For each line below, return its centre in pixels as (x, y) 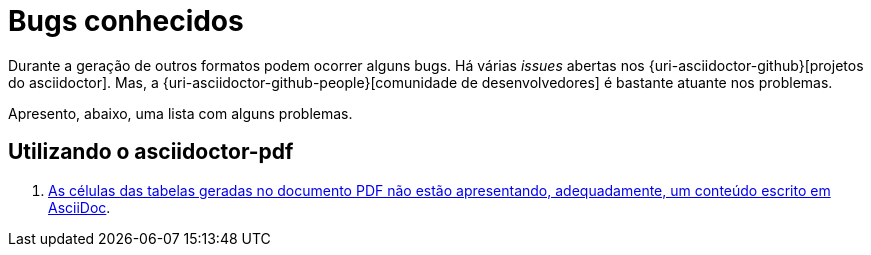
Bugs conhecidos (126, 21)
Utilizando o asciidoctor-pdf (151, 152)
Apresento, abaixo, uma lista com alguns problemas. (180, 113)
